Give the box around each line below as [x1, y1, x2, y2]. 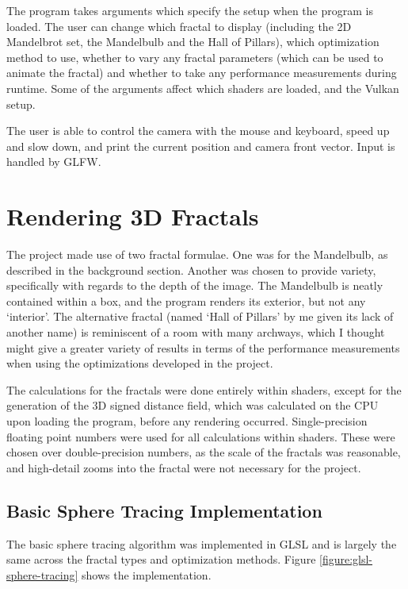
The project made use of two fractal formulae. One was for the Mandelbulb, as [6, 246, 388, 263]
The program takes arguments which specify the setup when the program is [6, 2, 373, 18]
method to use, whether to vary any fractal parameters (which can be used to [6, 48, 383, 65]
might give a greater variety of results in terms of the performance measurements [6, 339, 400, 356]
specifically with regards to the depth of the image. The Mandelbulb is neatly [6, 277, 383, 294]
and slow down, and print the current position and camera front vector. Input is [6, 137, 395, 154]
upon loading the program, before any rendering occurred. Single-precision [6, 413, 368, 429]
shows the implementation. [82, 566, 212, 583]
